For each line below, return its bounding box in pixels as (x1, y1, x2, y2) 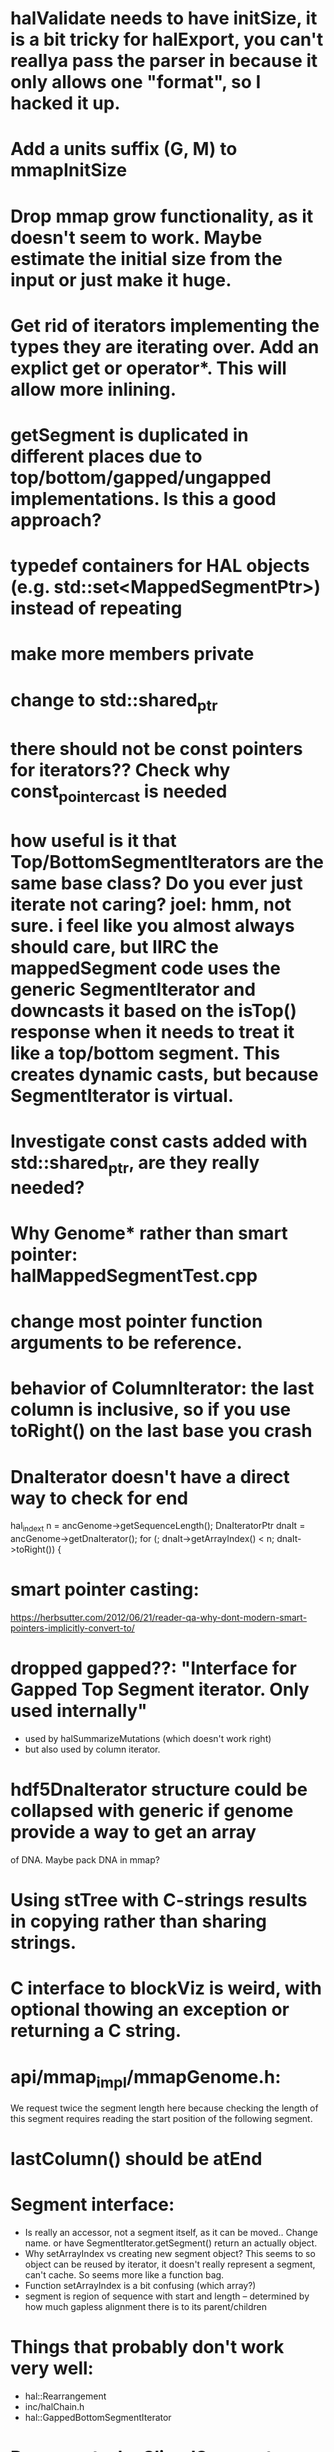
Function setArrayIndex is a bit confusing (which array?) (24, 2279, 257, 2291)
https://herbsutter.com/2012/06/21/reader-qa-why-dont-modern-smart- (10, 1612, 308, 1624)
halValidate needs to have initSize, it (10, 7, 318, 30)
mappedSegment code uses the (10, 957, 281, 980)
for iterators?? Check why (10, 759, 231, 782)
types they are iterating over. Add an (10, 335, 320, 358)
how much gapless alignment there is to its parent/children (24, 2300, 267, 2312)
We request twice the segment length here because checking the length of (10, 2102, 319, 2114)
